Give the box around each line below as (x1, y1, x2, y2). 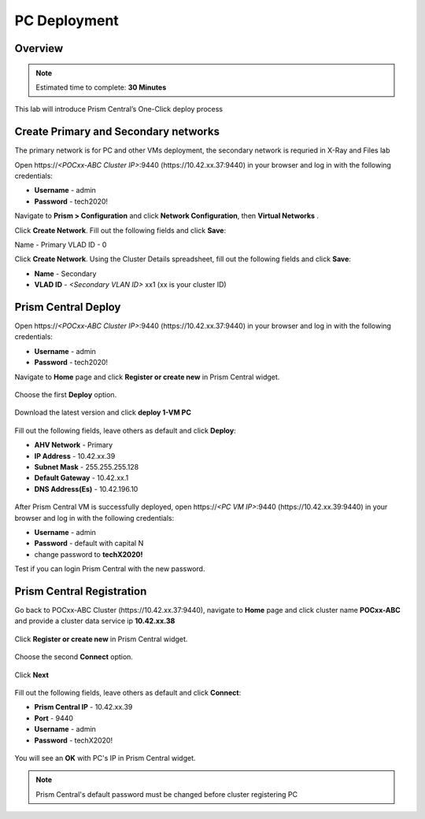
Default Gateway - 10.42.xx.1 (34, 473, 129, 483)
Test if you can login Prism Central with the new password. (14, 564, 205, 574)
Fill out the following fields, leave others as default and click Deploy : (14, 426, 236, 435)
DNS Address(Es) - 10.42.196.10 (34, 484, 139, 493)
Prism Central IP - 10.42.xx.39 (34, 703, 133, 712)
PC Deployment (14, 12, 120, 29)
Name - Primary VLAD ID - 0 (14, 240, 107, 249)
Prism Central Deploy (14, 300, 121, 314)
